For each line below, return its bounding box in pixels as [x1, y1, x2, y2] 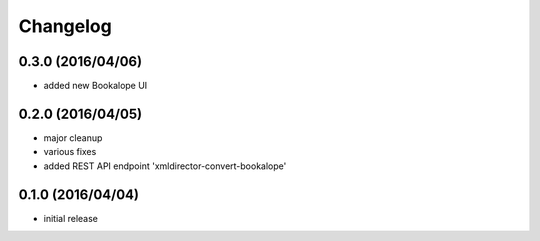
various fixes [43, 146, 97, 158]
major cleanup [43, 131, 103, 144]
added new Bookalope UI [43, 80, 148, 92]
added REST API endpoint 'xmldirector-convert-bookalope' [43, 160, 287, 172]
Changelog [18, 15, 112, 37]
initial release [43, 212, 99, 224]
